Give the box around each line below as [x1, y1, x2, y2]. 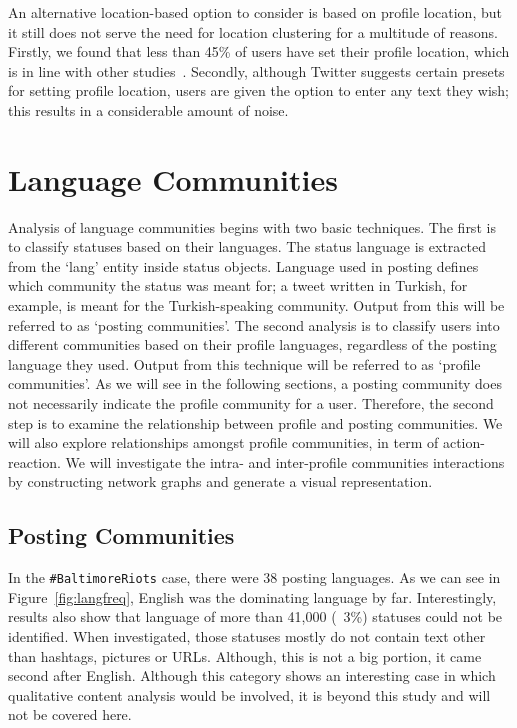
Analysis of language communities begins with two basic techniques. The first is [8, 216, 496, 237]
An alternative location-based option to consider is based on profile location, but [8, 2, 502, 22]
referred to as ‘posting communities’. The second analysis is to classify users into [8, 314, 500, 335]
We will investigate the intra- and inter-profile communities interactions [65, 451, 505, 472]
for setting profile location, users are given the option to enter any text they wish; [8, 80, 510, 101]
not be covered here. [8, 704, 132, 725]
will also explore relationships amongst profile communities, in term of [8, 432, 439, 453]
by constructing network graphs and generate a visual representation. [8, 471, 433, 492]
